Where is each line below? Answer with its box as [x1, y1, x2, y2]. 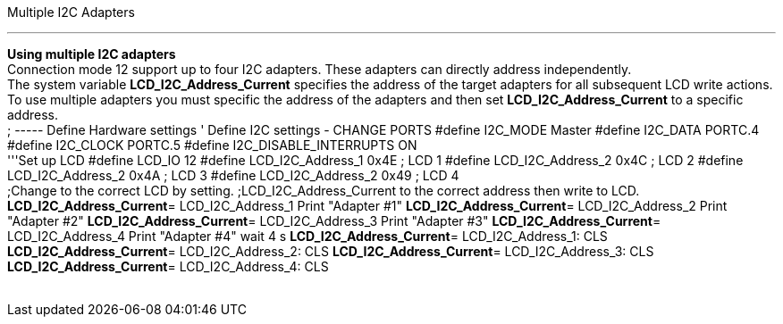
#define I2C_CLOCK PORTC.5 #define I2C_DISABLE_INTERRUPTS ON [7, 137, 417, 153]
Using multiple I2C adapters [7, 46, 176, 62]
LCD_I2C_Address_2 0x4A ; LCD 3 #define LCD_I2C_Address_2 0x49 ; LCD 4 [7, 168, 459, 183]
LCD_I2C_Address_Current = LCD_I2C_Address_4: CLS [7, 259, 329, 274]
